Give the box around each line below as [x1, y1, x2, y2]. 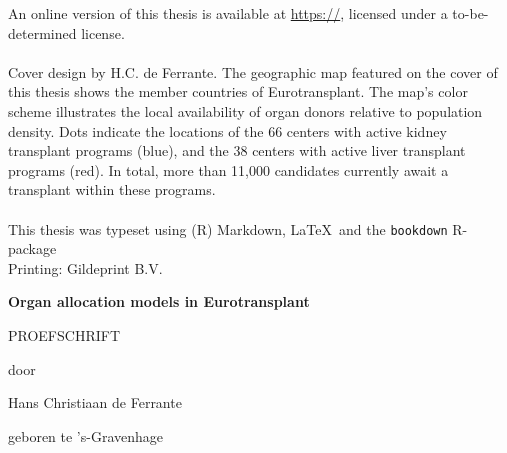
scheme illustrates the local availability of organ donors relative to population [8, 100, 483, 121]
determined [8, 22, 77, 43]
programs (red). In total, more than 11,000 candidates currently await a [8, 159, 449, 180]
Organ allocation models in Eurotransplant [8, 291, 310, 312]
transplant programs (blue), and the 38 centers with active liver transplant [8, 140, 466, 161]
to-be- [452, 3, 489, 23]
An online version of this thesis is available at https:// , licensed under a [8, 3, 448, 23]
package [8, 238, 57, 259]
